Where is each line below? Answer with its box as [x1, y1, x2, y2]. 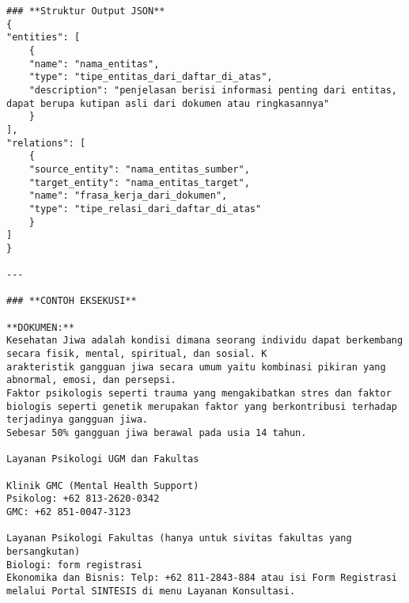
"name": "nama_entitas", [28, 58, 160, 70]
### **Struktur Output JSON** [6, 6, 165, 17]
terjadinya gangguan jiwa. [6, 414, 148, 426]
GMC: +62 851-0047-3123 [6, 506, 131, 518]
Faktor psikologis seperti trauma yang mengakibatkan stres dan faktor [6, 388, 392, 400]
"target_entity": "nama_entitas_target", [28, 176, 250, 188]
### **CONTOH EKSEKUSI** [6, 295, 137, 307]
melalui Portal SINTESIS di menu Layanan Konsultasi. [6, 585, 296, 597]
